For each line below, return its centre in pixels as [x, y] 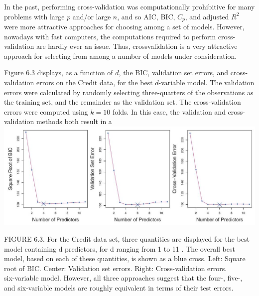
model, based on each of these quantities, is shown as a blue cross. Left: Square [125, 258]
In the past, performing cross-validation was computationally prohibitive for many [129, 6]
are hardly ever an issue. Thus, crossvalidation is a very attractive [137, 46]
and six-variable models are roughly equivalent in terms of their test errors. [119, 287]
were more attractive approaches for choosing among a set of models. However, [124, 27]
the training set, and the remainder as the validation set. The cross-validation [123, 102]
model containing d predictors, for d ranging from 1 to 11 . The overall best [120, 248]
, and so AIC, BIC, [146, 16]
